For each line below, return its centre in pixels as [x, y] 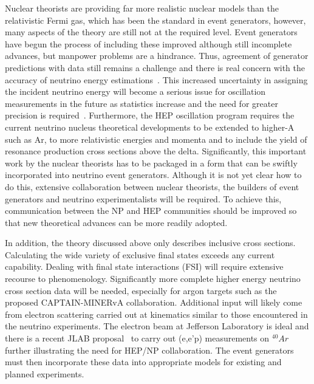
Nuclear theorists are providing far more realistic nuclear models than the [142, 8]
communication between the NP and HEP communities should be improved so [151, 211]
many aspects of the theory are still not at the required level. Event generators [151, 32]
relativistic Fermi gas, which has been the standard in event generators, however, [155, 20]
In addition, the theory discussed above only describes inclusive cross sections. [150, 243]
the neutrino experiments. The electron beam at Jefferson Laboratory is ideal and [157, 326]
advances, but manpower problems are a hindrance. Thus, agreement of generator [157, 56]
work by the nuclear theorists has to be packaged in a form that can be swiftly [151, 163]
